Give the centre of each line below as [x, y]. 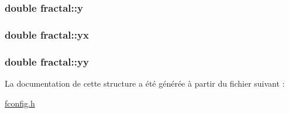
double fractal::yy [47, 61]
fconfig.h [20, 103]
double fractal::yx [47, 34]
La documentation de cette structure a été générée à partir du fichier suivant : [145, 83]
